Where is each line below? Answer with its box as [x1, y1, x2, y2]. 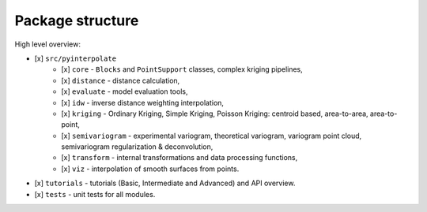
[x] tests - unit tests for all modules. [34, 189, 156, 199]
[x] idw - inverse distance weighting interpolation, [61, 98, 225, 107]
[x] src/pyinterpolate [34, 54, 117, 63]
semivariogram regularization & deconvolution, [61, 142, 213, 151]
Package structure [14, 12, 139, 29]
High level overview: [14, 39, 81, 49]
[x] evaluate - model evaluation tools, [61, 87, 188, 96]
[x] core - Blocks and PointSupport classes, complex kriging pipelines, [61, 65, 304, 74]
